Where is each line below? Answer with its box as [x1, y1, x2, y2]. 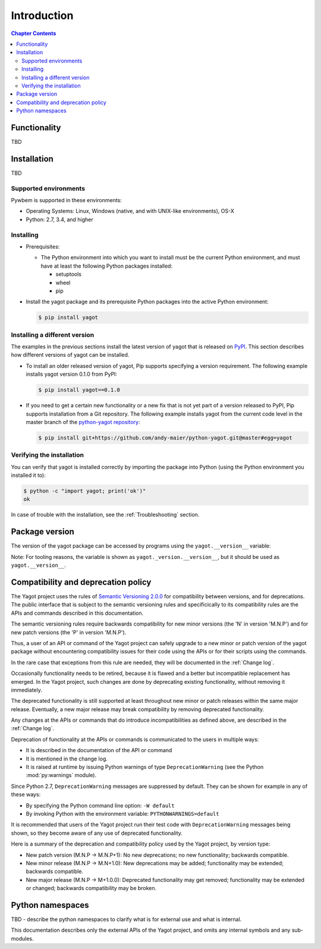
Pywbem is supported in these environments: [11, 197, 122, 204]
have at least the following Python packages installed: [40, 262, 172, 269]
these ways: [11, 791, 41, 798]
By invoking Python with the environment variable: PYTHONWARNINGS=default [26, 810, 219, 817]
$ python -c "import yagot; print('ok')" [23, 488, 146, 495]
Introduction [11, 9, 74, 22]
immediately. [11, 686, 43, 693]
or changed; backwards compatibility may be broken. [26, 885, 157, 892]
